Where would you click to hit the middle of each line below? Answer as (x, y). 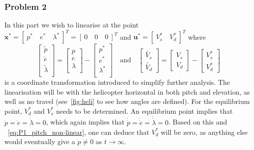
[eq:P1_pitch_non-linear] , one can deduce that (79, 132)
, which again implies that (85, 122)
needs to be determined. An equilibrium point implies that (144, 111)
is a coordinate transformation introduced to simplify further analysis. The (117, 82)
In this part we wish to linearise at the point (72, 25)
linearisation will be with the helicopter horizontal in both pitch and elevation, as (127, 91)
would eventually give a (40, 141)
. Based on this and (198, 122)
